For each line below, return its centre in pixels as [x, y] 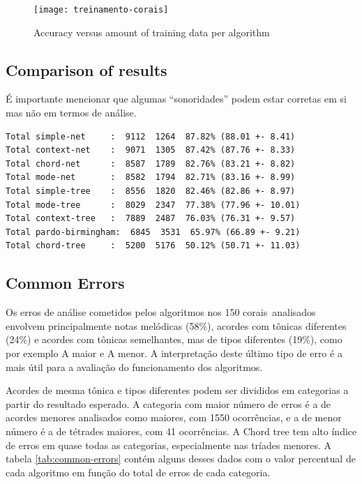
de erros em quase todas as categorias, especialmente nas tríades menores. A [169, 445]
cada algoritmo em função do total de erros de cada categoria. [138, 472]
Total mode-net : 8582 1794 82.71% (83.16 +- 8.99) [151, 177]
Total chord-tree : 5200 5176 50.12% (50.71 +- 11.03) [153, 246]
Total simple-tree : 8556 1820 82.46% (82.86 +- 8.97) [151, 191]
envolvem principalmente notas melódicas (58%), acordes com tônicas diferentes [176, 325]
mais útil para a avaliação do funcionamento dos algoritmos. [134, 366]
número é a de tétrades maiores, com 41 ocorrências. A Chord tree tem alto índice [181, 431]
